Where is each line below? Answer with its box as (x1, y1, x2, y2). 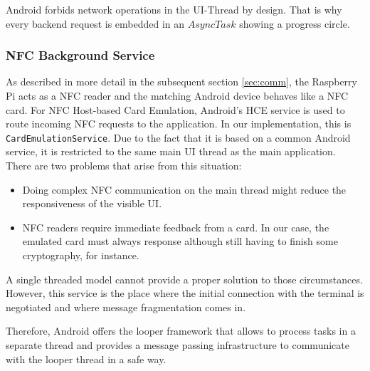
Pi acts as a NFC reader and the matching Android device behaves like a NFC (6, 88, 349, 103)
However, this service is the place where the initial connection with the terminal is (6, 286, 364, 301)
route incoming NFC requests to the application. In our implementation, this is (6, 116, 351, 131)
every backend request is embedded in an (6, 16, 185, 31)
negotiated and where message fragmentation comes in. (6, 299, 246, 314)
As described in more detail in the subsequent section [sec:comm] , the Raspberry (6, 74, 357, 89)
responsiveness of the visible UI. (22, 196, 162, 211)
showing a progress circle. (239, 16, 350, 31)
